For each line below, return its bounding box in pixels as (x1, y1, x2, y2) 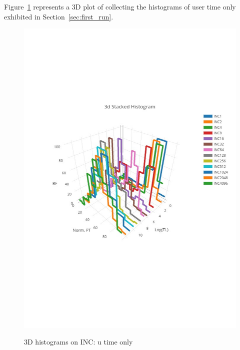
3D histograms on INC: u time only (24, 337, 133, 347)
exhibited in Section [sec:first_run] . (4, 11, 113, 21)
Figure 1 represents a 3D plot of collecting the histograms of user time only (4, 1, 236, 11)
